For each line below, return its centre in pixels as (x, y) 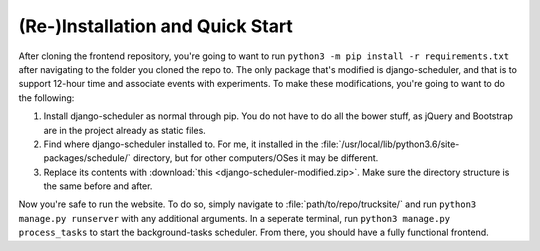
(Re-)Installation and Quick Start (156, 26)
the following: (46, 97)
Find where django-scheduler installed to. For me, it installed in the (181, 144)
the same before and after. (98, 186)
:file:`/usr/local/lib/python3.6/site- (390, 144)
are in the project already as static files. (125, 130)
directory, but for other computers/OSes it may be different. (256, 158)
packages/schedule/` (87, 158)
